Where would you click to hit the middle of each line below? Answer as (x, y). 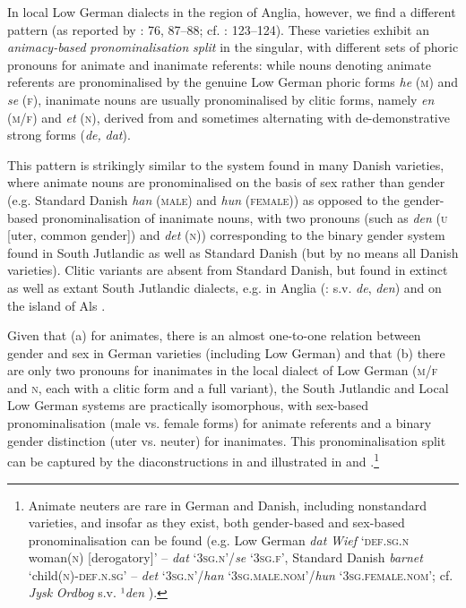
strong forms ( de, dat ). (69, 135)
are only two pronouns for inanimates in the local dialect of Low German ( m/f (223, 370)
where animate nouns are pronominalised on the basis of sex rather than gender (226, 182)
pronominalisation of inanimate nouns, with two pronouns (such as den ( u (245, 217)
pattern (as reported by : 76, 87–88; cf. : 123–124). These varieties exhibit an (218, 29)
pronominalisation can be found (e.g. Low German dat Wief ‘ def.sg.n (219, 539)
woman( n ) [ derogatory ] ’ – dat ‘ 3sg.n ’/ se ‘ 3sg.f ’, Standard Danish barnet (225, 557)
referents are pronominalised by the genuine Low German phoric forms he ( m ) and (233, 82)
